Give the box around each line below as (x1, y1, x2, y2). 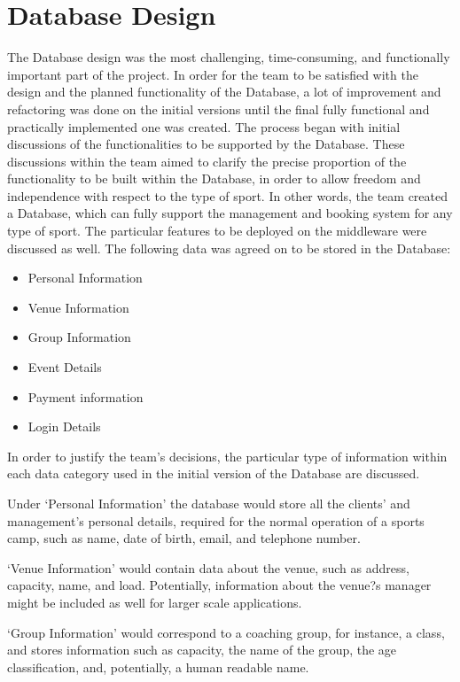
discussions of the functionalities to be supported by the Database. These (7, 135, 405, 153)
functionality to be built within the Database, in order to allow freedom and (7, 169, 421, 188)
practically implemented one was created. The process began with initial (7, 117, 401, 136)
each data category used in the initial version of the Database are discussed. (7, 464, 420, 483)
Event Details (27, 358, 102, 376)
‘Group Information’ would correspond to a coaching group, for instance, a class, (7, 623, 445, 641)
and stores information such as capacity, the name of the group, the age (7, 640, 397, 659)
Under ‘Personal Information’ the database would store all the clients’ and (7, 494, 410, 512)
